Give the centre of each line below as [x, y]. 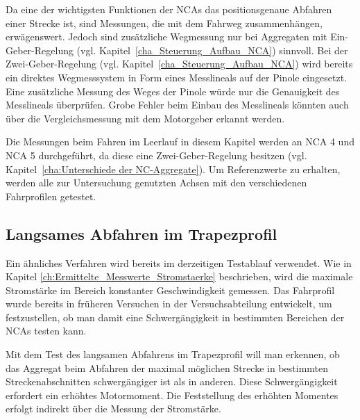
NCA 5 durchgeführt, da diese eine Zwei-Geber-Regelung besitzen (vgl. [156, 155]
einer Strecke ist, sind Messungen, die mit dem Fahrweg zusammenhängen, [164, 23]
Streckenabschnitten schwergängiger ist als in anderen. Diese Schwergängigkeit [172, 381]
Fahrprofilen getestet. [51, 196]
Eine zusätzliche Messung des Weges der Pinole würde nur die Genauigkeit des [173, 91]
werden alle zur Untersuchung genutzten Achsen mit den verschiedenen [156, 183]
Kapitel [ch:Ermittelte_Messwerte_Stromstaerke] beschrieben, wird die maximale [179, 276]
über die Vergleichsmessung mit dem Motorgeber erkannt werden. [145, 118]
